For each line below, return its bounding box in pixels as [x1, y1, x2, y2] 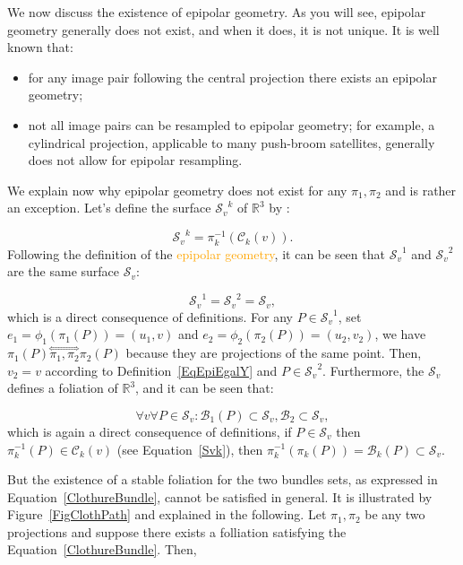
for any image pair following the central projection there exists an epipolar [28, 67, 437, 86]
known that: [7, 38, 73, 56]
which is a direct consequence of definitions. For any [7, 307, 294, 326]
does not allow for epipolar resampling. [28, 151, 243, 169]
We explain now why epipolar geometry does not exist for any [7, 180, 347, 199]
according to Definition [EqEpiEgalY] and [45, 361, 278, 379]
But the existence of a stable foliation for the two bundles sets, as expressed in [7, 470, 438, 489]
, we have [374, 325, 426, 343]
